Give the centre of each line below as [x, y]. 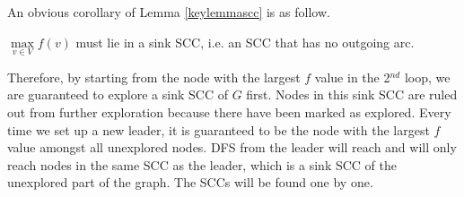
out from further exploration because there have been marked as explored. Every [229, 112]
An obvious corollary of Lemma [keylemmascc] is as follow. [169, 12]
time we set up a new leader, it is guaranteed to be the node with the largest [219, 129]
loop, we [427, 77]
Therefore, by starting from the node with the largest [154, 77]
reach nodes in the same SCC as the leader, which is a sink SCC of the [202, 164]
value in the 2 [352, 77]
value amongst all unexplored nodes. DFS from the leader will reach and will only [232, 147]
